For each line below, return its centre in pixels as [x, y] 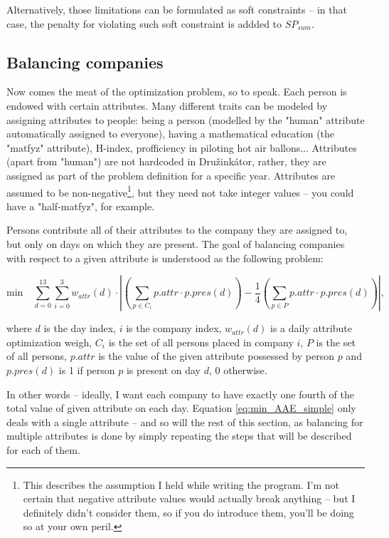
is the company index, [174, 328]
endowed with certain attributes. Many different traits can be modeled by [167, 105]
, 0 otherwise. [238, 369]
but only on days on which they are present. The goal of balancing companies [176, 243]
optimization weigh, [49, 342]
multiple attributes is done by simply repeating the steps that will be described [179, 436]
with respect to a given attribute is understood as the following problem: [165, 258]
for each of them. [43, 449]
